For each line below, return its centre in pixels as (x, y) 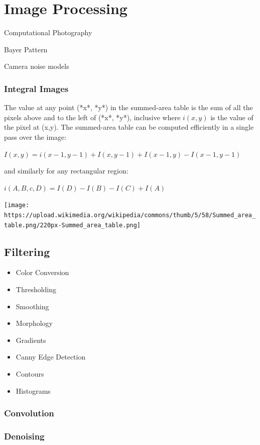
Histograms (33, 390)
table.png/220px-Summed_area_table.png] (73, 225)
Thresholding (36, 289)
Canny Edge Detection (51, 357)
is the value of (232, 117)
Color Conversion (42, 272)
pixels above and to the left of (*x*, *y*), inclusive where (92, 117)
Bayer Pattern (26, 49)
